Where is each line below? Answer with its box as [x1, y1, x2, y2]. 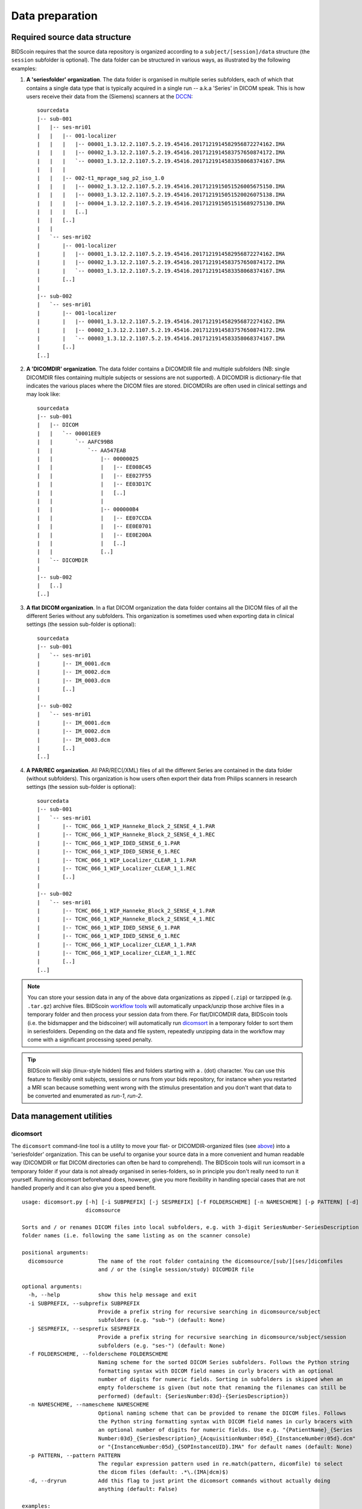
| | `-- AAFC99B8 [37, 438, 114, 445]
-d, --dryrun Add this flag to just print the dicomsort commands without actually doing [28, 1477, 331, 1484]
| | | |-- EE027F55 [37, 472, 152, 479]
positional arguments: [22, 1249, 89, 1256]
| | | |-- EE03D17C [37, 480, 152, 488]
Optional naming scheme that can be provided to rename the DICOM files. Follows [98, 1409, 346, 1417]
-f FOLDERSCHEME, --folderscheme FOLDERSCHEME [28, 1350, 168, 1357]
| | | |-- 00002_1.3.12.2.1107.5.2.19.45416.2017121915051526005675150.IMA [37, 183, 285, 190]
